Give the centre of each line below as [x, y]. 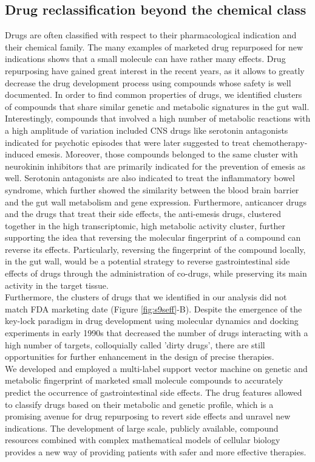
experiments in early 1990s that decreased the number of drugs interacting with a [157, 333]
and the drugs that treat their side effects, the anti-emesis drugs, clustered [143, 214]
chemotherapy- [280, 142]
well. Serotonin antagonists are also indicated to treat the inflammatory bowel [150, 178]
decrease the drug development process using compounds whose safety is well [148, 82]
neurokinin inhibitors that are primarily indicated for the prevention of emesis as [155, 166]
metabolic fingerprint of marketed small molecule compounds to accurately [144, 380]
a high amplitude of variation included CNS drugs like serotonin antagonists [147, 130]
